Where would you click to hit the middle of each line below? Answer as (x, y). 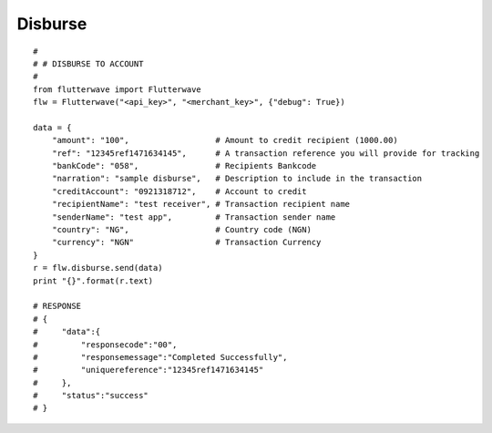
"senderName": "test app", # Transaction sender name (194, 217)
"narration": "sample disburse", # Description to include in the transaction (237, 179)
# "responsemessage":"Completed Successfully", (160, 357)
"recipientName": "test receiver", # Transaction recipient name (201, 204)
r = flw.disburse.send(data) (98, 268)
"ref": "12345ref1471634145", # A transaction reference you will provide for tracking (266, 153)
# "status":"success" (91, 396)
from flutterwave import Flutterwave (118, 89)
